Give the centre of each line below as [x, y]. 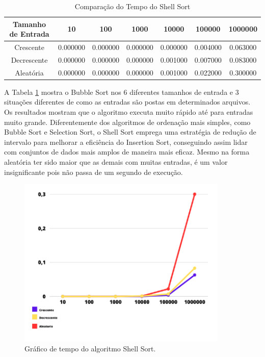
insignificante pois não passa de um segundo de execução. [94, 172]
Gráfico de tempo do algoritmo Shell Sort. [90, 348]
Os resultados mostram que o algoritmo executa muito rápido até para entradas [129, 112]
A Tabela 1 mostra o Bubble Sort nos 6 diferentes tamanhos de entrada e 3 [122, 92]
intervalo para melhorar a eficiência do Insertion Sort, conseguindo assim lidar [126, 142]
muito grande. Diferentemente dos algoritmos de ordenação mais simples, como [127, 122]
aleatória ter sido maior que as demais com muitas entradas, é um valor [116, 161]
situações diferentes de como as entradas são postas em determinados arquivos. [127, 102]
